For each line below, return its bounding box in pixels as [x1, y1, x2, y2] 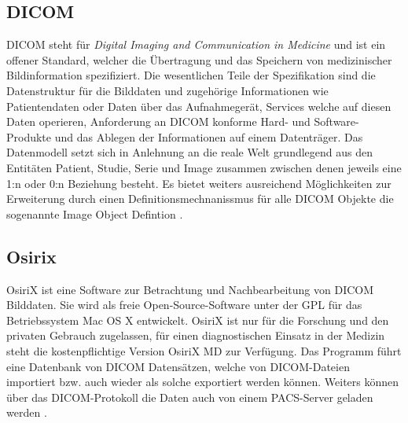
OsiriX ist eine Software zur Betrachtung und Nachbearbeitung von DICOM [6, 281, 374, 297]
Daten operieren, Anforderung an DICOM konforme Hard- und [6, 113, 311, 130]
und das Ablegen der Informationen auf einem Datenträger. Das [54, 128, 363, 145]
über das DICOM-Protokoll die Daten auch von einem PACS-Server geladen [6, 388, 373, 405]
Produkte [6, 128, 52, 145]
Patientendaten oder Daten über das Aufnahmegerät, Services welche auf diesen [6, 97, 391, 114]
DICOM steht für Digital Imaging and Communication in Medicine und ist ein [6, 36, 386, 53]
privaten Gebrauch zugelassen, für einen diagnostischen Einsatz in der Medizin [6, 327, 385, 344]
